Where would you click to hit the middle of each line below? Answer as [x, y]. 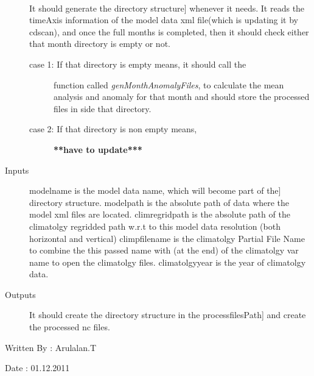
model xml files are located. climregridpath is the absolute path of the [160, 214]
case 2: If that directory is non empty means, [113, 129]
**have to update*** [98, 149]
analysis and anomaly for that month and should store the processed [182, 97]
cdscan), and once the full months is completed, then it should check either [169, 31]
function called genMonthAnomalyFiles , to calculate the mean [169, 84]
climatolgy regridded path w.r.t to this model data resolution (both [155, 226]
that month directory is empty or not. [100, 44]
